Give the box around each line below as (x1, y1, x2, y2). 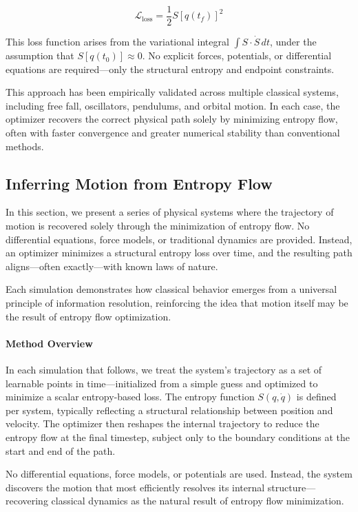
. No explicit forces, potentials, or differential (142, 48, 332, 63)
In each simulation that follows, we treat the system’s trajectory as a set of (6, 362, 322, 376)
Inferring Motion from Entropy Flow (6, 172, 273, 194)
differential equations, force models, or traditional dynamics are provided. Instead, (6, 232, 352, 246)
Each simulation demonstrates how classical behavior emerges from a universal (6, 282, 337, 296)
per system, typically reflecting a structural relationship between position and (6, 402, 333, 417)
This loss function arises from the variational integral (6, 34, 229, 49)
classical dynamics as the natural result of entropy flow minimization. (51, 493, 344, 508)
